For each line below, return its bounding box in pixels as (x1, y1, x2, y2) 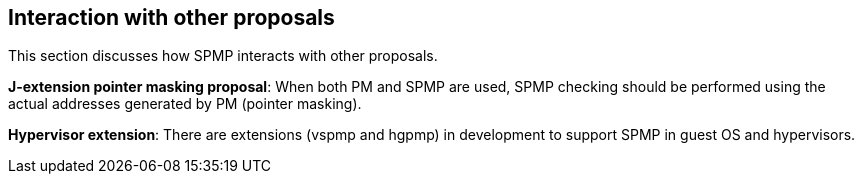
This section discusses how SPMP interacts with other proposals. (8, 47, 438, 65)
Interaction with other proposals (8, 5, 335, 30)
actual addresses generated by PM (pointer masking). (8, 95, 362, 113)
